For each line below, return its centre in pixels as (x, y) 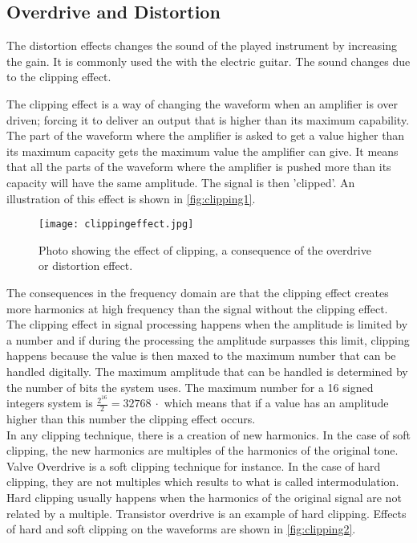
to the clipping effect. (59, 77)
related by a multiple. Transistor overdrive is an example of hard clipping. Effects (206, 513)
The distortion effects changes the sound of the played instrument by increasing (202, 45)
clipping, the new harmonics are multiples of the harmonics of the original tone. (202, 450)
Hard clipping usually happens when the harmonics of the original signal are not (204, 498)
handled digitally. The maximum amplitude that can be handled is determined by (207, 371)
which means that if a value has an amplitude (276, 403)
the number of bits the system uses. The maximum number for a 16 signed (190, 387)
